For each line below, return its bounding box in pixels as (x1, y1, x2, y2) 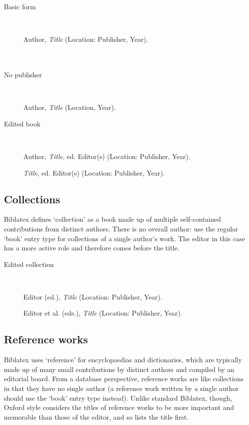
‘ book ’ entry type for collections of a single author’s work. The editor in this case (4, 233, 245, 243)
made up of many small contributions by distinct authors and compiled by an (4, 364, 234, 374)
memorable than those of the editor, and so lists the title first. (4, 411, 189, 422)
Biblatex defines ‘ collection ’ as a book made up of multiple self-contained (4, 214, 221, 224)
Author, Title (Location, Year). (23, 102, 116, 112)
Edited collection (4, 259, 54, 269)
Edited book (4, 118, 41, 128)
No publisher (4, 69, 42, 79)
